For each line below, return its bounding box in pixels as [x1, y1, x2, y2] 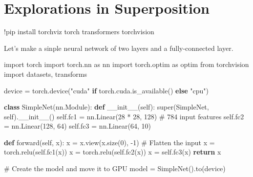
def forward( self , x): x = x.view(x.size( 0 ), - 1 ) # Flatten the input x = [4, 137, 215, 147]
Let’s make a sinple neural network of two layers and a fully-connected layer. [4, 43, 233, 53]
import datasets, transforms [4, 68, 87, 79]
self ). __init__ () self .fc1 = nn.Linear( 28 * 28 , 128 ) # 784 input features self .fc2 [4, 111, 244, 121]
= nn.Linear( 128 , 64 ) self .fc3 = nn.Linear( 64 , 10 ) [4, 121, 151, 131]
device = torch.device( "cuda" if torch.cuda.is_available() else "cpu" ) [4, 85, 209, 95]
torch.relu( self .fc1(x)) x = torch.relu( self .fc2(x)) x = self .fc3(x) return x [4, 147, 221, 157]
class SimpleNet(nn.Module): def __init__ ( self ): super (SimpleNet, [4, 102, 209, 112]
